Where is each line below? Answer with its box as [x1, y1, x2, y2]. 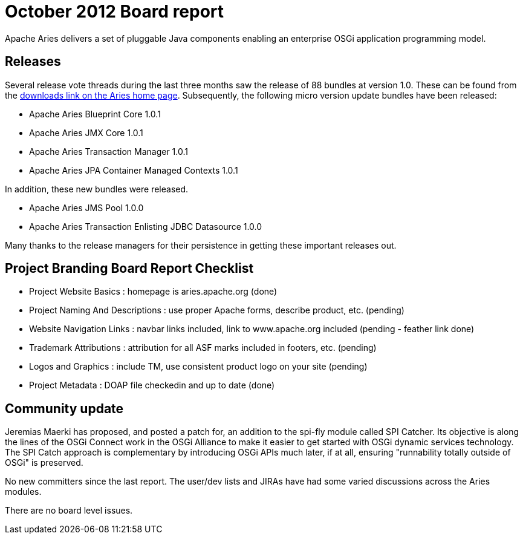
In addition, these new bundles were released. [5, 183, 189, 194]
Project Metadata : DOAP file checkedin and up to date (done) [29, 380, 275, 391]
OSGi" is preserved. [5, 457, 83, 468]
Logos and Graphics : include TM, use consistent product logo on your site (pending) [29, 361, 368, 372]
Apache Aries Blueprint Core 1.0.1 [29, 108, 161, 119]
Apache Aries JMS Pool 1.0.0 [29, 202, 144, 213]
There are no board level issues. [5, 505, 133, 516]
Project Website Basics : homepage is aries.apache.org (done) [29, 286, 278, 297]
